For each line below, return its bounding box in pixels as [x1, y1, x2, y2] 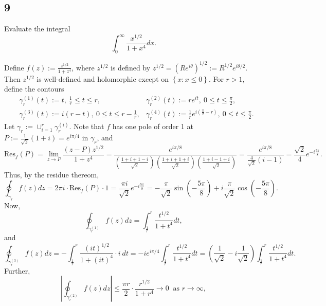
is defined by [111, 62, 151, 73]
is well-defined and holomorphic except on [37, 73, 169, 84]
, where [71, 62, 95, 73]
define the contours [4, 83, 64, 94]
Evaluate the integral [4, 23, 70, 34]
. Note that [69, 121, 104, 132]
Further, [4, 265, 30, 276]
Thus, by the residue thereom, [4, 169, 99, 179]
